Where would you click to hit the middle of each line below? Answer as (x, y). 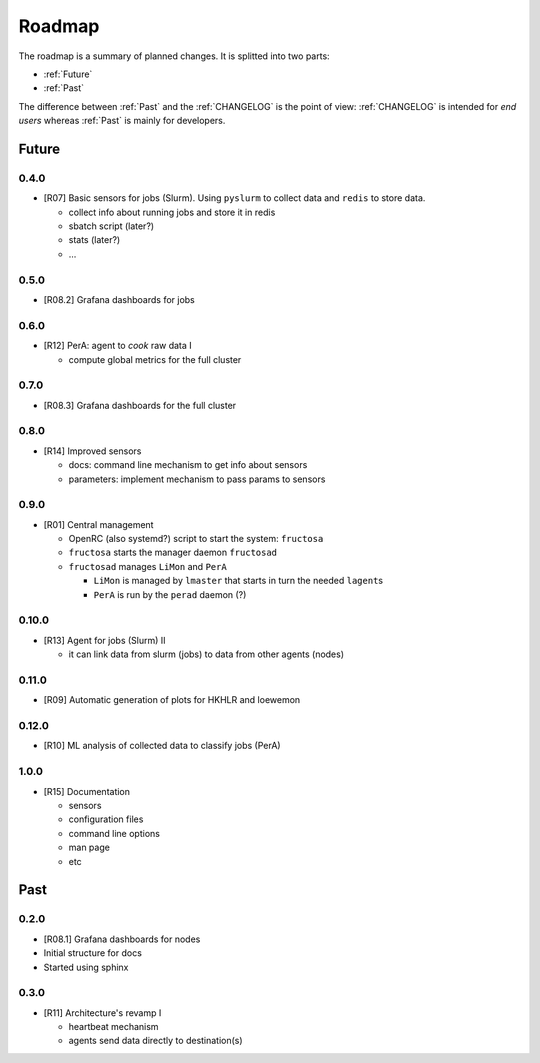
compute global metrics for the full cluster (155, 359)
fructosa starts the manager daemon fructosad (173, 552)
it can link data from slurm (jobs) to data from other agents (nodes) (206, 654)
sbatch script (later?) (111, 226)
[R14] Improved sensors (92, 451)
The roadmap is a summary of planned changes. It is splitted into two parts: (174, 56)
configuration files (106, 819)
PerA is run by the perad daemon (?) (170, 594)
